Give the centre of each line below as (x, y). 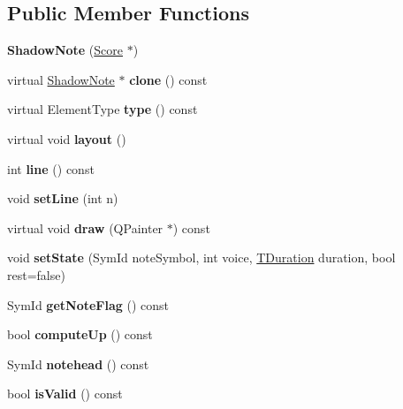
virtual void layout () (67, 138)
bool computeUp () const (80, 334)
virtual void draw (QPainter (85, 227)
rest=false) (36, 274)
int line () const (51, 168)
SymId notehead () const (78, 364)
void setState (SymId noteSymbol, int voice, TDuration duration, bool (201, 258)
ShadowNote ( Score (65, 50)
